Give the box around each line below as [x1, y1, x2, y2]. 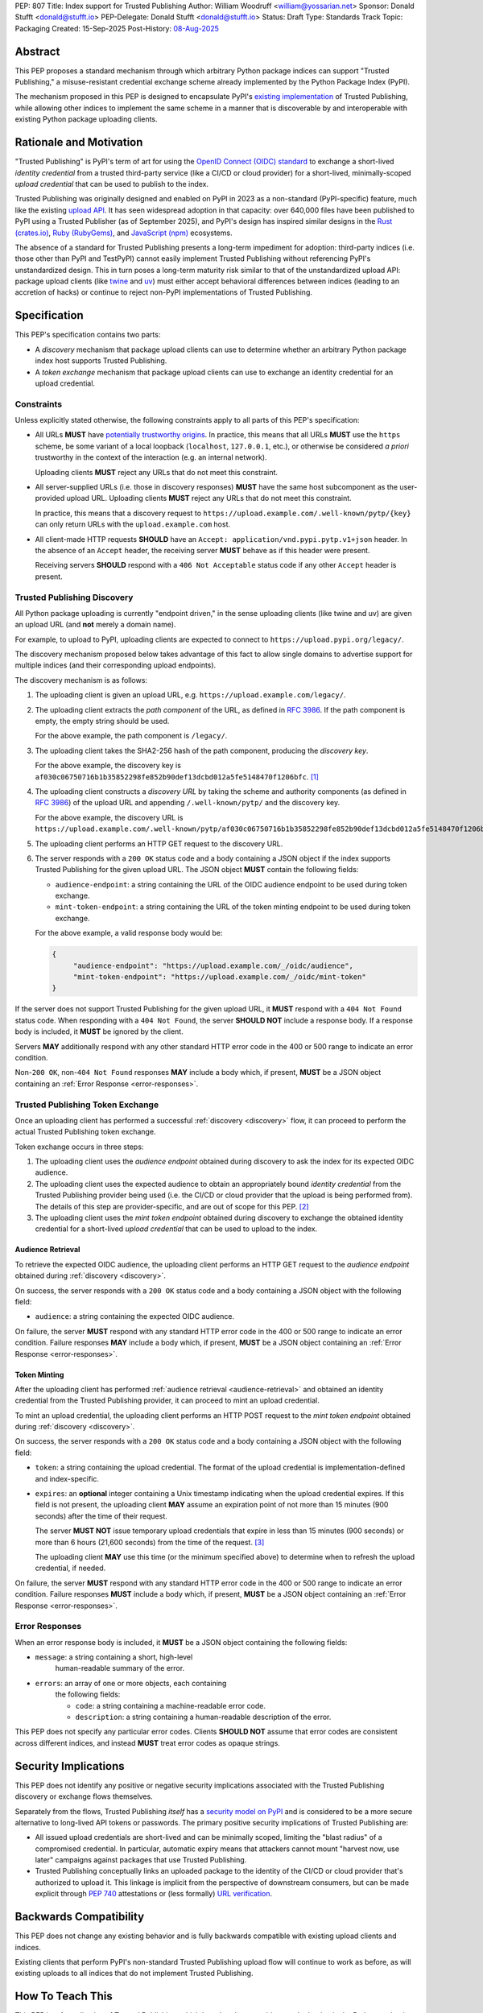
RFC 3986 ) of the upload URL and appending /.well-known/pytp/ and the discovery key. [35, 798, 341, 808]
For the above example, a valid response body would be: [35, 928, 223, 938]
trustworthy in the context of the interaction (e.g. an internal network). [35, 453, 267, 462]
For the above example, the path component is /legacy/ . [35, 731, 228, 741]
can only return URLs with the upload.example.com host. [35, 519, 231, 529]
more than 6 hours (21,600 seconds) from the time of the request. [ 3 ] [35, 1537, 265, 1547]
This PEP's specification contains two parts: [14, 330, 161, 340]
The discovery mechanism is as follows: [14, 675, 148, 684]
